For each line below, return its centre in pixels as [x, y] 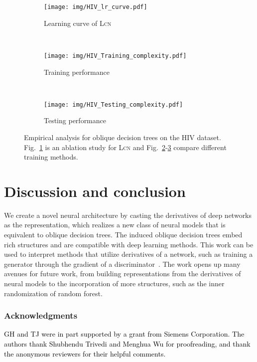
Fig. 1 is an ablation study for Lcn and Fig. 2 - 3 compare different [125, 147]
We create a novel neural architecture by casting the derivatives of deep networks [128, 215]
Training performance [77, 72]
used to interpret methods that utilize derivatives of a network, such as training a [128, 254]
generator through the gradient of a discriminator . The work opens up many [122, 264]
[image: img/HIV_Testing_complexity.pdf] [114, 104]
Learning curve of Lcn [78, 23]
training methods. [51, 157]
